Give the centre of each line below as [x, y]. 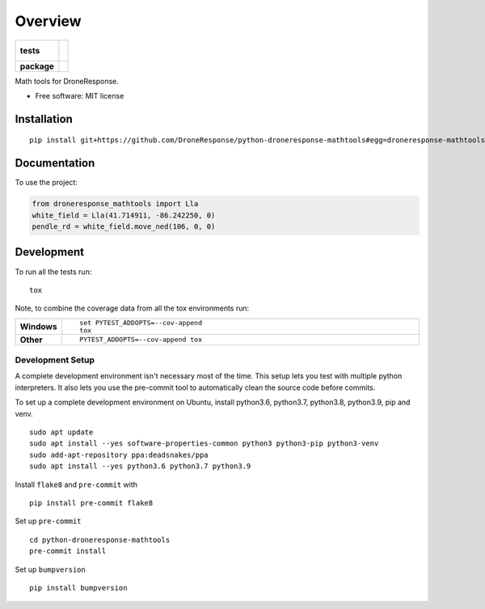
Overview [48, 21]
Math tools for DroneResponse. [67, 81]
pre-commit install [68, 551]
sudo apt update [61, 432]
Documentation [55, 163]
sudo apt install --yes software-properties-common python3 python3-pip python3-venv [204, 444]
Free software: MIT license [80, 95]
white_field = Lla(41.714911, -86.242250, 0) [124, 215]
